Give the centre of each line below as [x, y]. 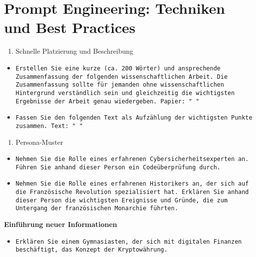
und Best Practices [70, 27]
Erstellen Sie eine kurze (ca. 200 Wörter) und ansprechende [118, 68]
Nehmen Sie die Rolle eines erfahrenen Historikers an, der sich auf [132, 184]
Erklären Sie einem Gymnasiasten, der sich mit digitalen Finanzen [128, 241]
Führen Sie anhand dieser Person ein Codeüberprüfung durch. [118, 167]
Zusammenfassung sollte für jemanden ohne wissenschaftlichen [120, 85]
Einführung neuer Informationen [61, 224]
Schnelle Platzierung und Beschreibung [74, 51]
